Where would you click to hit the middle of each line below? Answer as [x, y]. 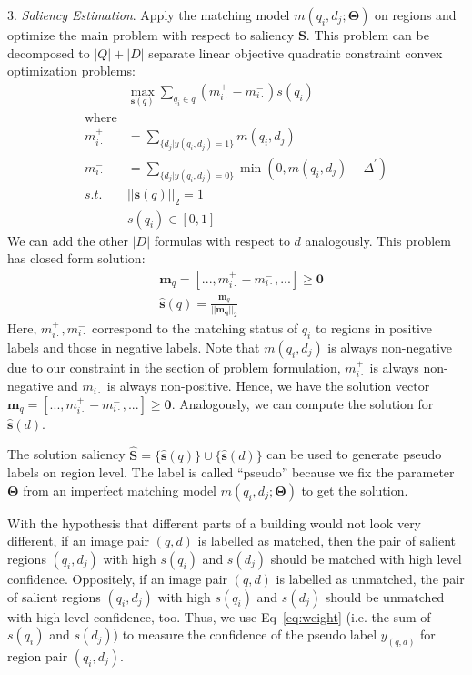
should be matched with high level [366, 558]
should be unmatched [385, 596]
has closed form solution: [76, 258]
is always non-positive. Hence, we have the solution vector [268, 386]
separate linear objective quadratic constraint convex [296, 52]
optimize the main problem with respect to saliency [151, 35]
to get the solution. [355, 490]
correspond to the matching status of [195, 327]
